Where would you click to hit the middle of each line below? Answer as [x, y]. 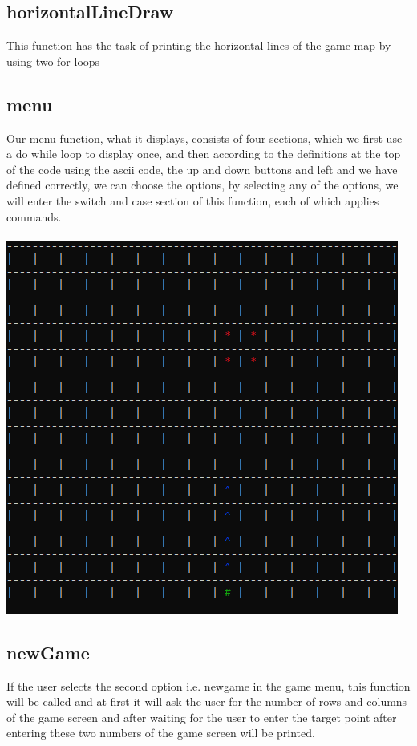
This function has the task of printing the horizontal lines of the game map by [199, 45]
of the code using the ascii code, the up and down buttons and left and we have [202, 169]
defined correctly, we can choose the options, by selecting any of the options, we [202, 185]
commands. [34, 216]
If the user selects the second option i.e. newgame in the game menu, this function [208, 685]
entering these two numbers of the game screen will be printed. [161, 733]
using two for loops [53, 61]
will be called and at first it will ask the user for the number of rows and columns [207, 701]
